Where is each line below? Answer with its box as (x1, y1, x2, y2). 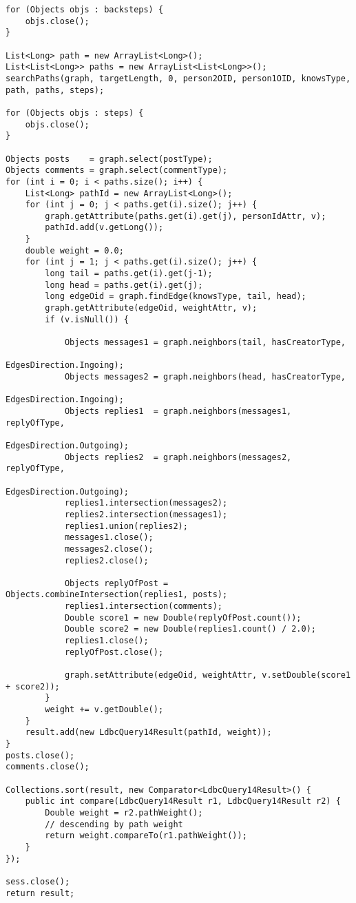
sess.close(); (6, 876, 70, 886)
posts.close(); (6, 750, 75, 760)
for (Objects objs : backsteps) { (6, 5, 164, 14)
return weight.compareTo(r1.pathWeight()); (45, 831, 247, 841)
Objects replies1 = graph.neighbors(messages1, (64, 406, 292, 416)
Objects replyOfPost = (64, 578, 169, 588)
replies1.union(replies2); (64, 521, 188, 531)
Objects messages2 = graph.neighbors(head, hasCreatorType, (64, 372, 346, 382)
